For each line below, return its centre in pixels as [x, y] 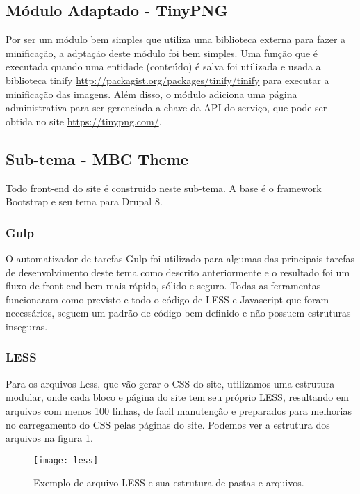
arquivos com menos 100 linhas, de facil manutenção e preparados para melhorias [179, 410]
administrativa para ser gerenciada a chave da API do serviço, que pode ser [166, 107]
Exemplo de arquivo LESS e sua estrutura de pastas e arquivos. [169, 483]
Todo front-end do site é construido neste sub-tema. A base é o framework [164, 188]
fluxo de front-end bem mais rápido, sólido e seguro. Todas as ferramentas [163, 286]
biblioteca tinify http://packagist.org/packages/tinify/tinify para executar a [167, 80]
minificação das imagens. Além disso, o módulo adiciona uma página [152, 94]
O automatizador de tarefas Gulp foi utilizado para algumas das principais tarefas [180, 258]
